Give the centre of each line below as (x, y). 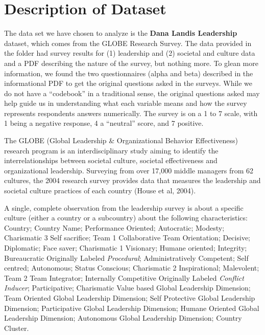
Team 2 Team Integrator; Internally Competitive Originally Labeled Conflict (124, 277)
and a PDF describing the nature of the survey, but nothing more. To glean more (131, 63)
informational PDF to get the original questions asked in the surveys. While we (128, 83)
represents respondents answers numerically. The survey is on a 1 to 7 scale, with (131, 113)
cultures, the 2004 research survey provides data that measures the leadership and (132, 180)
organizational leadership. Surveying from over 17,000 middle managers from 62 (129, 170)
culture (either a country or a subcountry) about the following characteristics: (126, 218)
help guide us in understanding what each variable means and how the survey (126, 103)
